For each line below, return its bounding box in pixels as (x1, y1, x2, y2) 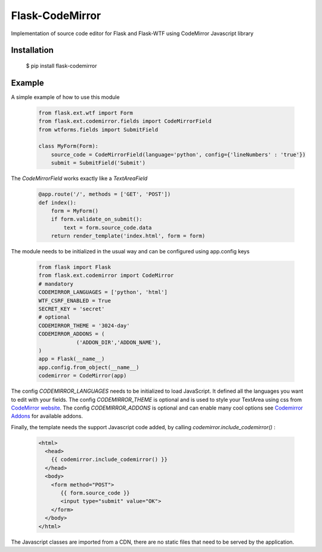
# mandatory (38, 280, 74, 287)
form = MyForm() (51, 207, 98, 214)
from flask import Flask (38, 264, 112, 271)
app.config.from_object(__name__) (38, 364, 140, 371)
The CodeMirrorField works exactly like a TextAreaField (11, 175, 148, 182)
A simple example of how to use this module (11, 93, 120, 101)
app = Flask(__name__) (38, 355, 105, 362)
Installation (11, 45, 54, 55)
